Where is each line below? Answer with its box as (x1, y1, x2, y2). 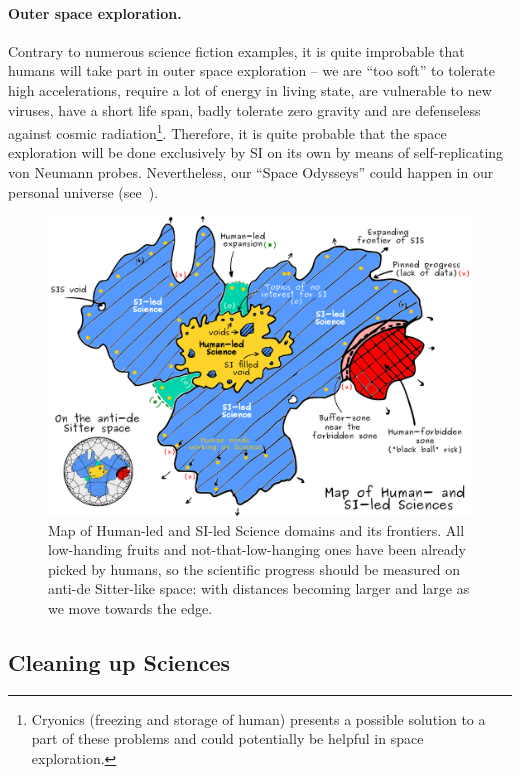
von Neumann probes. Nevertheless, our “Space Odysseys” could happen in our (8, 162, 494, 183)
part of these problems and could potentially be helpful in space (31, 728, 424, 749)
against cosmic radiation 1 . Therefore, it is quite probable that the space (8, 120, 447, 143)
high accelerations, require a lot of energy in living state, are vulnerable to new (8, 79, 492, 100)
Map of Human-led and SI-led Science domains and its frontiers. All (48, 519, 465, 540)
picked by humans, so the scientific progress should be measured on (48, 558, 461, 579)
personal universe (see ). (8, 181, 159, 202)
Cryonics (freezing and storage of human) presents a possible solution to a (31, 708, 486, 729)
